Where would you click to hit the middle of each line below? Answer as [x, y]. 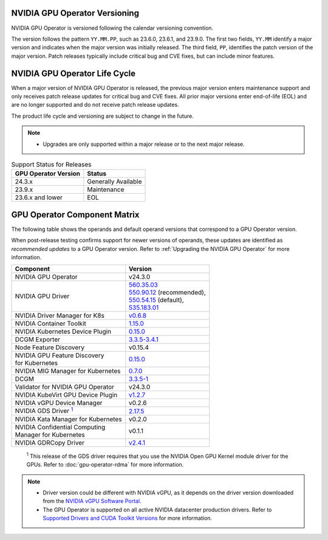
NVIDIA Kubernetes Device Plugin [63, 332]
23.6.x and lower [39, 197]
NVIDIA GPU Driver [42, 296]
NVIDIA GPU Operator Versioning [75, 13]
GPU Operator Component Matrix [75, 215]
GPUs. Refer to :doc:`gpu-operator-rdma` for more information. [105, 465]
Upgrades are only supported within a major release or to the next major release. [144, 144]
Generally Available [114, 182]
